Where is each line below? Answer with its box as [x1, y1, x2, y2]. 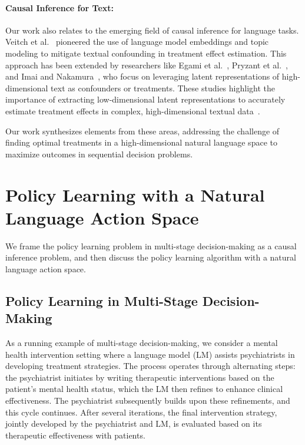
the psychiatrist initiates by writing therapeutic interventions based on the [5, 371, 274, 383]
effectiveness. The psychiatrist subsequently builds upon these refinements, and [5, 394, 290, 406]
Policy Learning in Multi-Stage [5, 291, 198, 309]
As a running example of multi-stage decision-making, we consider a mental [5, 337, 278, 349]
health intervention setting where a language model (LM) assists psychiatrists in [5, 348, 295, 360]
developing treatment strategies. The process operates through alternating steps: [5, 360, 296, 372]
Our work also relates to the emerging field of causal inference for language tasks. [5, 24, 299, 36]
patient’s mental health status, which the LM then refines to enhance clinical [5, 383, 283, 395]
